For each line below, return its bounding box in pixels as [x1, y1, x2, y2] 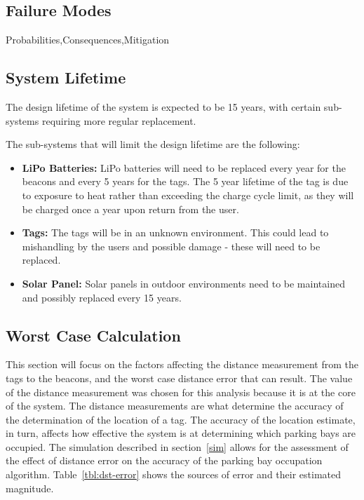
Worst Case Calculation [6, 324, 181, 346]
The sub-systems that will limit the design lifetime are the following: [6, 137, 300, 151]
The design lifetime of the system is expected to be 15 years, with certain [6, 100, 321, 114]
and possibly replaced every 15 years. [22, 290, 182, 304]
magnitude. [6, 480, 54, 495]
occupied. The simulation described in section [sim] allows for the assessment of [6, 439, 349, 454]
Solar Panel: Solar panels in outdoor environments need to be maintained [22, 276, 345, 290]
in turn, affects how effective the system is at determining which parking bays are [6, 426, 356, 440]
